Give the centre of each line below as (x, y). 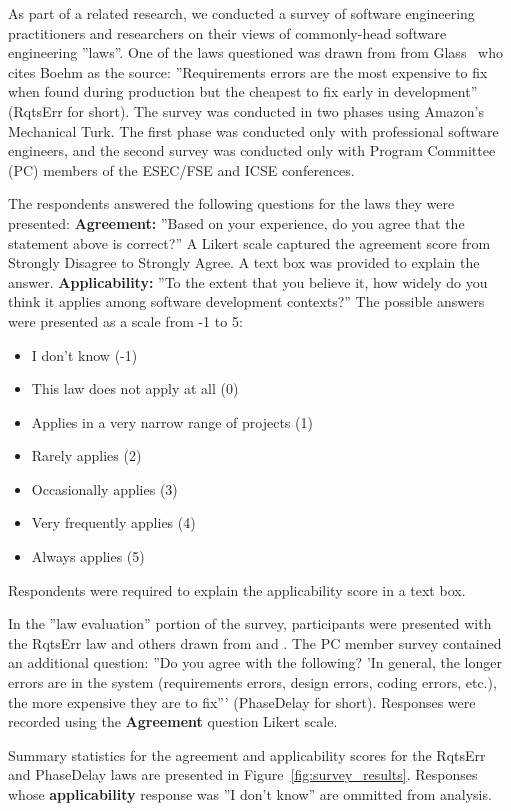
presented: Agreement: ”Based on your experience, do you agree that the (236, 222)
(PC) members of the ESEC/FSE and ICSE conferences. (181, 169)
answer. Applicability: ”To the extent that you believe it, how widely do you (248, 281)
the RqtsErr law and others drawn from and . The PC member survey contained (255, 642)
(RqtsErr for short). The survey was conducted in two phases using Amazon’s (246, 110)
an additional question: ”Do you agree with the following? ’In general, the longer (255, 662)
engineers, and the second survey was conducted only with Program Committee (252, 150)
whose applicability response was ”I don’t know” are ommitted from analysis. (250, 794)
